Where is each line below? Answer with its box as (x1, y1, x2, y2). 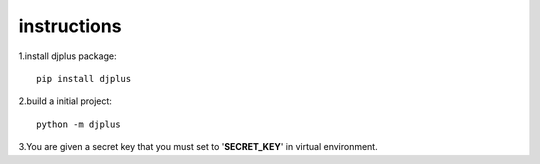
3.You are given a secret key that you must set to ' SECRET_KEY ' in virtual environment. (18, 141, 379, 153)
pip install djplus (36, 73, 132, 84)
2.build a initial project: (18, 95, 112, 107)
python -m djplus (36, 118, 121, 130)
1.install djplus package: (18, 50, 117, 62)
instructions (18, 15, 122, 37)
